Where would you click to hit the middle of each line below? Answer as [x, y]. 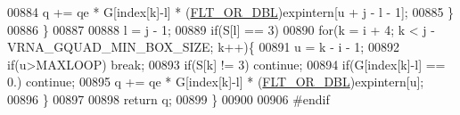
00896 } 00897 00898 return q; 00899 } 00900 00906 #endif [168, 99]
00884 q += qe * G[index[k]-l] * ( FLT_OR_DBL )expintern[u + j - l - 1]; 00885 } [231, 12]
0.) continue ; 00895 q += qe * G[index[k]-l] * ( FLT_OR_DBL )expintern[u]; [216, 82]
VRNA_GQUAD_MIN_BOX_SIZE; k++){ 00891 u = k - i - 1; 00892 [203, 47]
